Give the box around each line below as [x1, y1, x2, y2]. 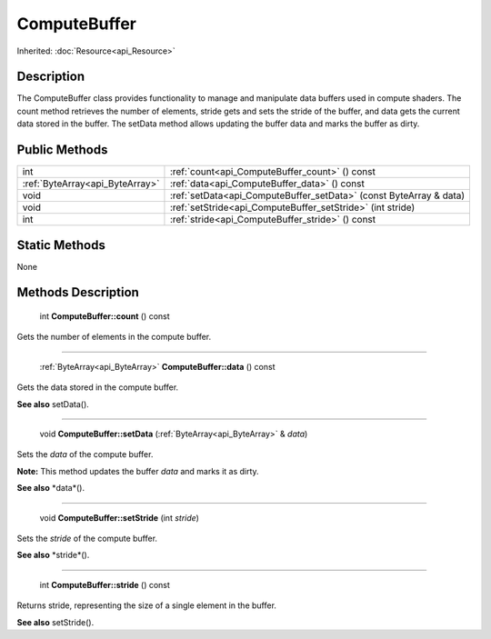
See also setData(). [16, 398, 90, 409]
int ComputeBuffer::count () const [39, 311, 170, 322]
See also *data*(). [16, 483, 85, 494]
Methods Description [16, 285, 140, 300]
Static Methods [16, 237, 106, 253]
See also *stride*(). [16, 550, 90, 561]
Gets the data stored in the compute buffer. [16, 382, 179, 393]
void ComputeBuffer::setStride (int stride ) [39, 512, 200, 523]
